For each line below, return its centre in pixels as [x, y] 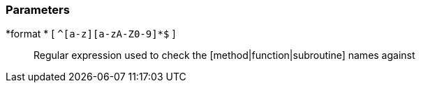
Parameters [38, 10]
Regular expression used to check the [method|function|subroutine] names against [224, 55]
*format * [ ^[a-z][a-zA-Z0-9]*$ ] [91, 34]
